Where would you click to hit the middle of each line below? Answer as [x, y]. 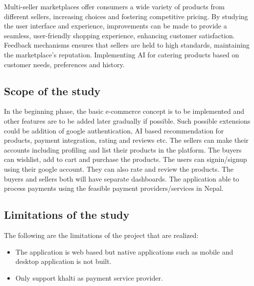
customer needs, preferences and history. [64, 64]
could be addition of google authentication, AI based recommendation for [114, 130]
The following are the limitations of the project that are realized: [101, 235]
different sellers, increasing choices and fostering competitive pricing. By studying [126, 16]
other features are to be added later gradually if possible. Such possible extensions [127, 120]
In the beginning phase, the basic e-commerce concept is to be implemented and [124, 111]
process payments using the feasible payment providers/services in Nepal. [114, 188]
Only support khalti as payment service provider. [89, 277]
